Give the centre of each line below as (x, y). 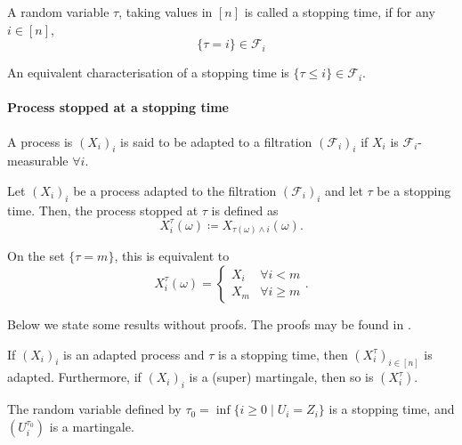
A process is (40, 141)
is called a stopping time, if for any (340, 12)
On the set (36, 256)
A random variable (58, 12)
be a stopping (414, 190)
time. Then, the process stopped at (103, 210)
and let (344, 190)
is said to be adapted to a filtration (216, 141)
